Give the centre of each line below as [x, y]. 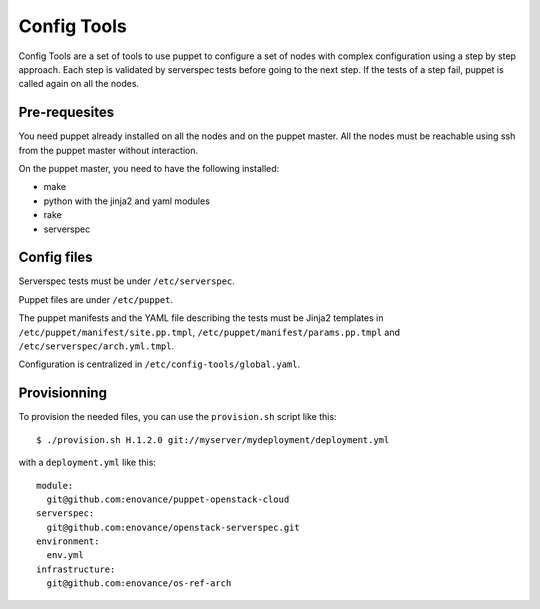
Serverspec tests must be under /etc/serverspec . [126, 281]
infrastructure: [76, 569]
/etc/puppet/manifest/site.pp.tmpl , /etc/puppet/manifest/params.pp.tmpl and [209, 332]
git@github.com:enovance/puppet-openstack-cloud [168, 499]
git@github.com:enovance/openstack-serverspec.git [173, 527]
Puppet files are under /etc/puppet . [96, 299]
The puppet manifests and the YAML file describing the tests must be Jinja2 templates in [201, 318]
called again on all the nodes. [79, 84]
